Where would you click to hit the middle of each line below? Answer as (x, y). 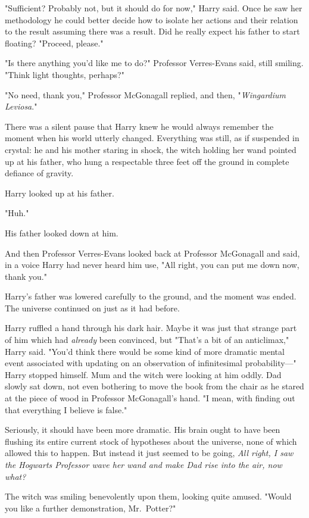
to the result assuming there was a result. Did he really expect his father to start (152, 31)
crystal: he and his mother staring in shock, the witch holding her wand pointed (151, 149)
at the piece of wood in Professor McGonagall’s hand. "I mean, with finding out (150, 398)
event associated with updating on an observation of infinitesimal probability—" (151, 363)
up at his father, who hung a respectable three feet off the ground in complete (147, 161)
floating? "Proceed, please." (54, 43)
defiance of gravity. (39, 173)
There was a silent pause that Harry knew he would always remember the (139, 126)
